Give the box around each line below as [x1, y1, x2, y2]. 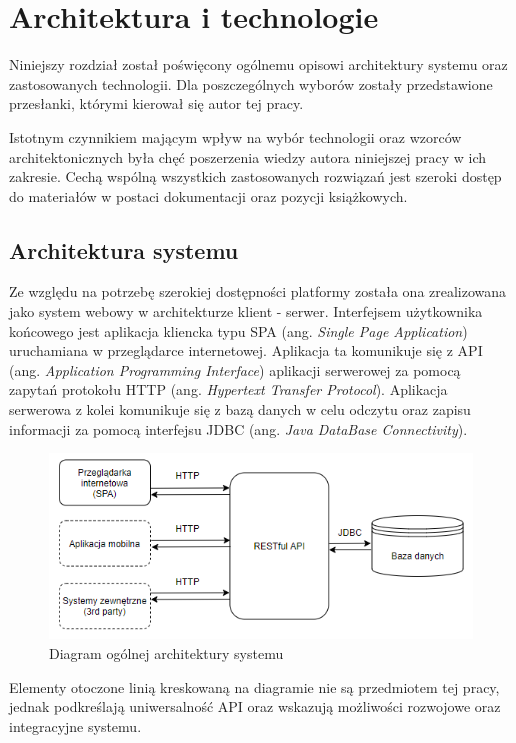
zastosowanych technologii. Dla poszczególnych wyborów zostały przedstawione [9, 73, 493, 94]
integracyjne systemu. [9, 715, 142, 736]
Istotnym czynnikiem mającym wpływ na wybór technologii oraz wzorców [9, 126, 462, 147]
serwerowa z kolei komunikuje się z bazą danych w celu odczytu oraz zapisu [9, 399, 471, 420]
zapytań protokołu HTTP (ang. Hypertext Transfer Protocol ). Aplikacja [9, 379, 448, 400]
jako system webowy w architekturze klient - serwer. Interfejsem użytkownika [9, 301, 483, 322]
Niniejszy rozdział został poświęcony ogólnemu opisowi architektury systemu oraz [9, 54, 508, 75]
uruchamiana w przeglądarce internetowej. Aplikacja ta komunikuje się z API [9, 340, 483, 361]
